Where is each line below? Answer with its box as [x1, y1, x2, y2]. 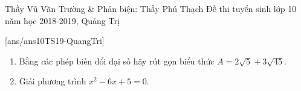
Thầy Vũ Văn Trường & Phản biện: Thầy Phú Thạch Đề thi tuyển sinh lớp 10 [5, 2, 297, 14]
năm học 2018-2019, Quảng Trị [5, 14, 120, 27]
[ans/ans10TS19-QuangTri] [5, 34, 105, 47]
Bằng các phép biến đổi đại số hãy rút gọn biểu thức [19, 54, 215, 67]
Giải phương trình [19, 75, 86, 87]
